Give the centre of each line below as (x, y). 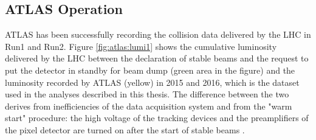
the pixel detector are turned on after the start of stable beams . (125, 129)
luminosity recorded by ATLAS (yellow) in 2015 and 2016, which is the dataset (152, 82)
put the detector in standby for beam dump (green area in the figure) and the (150, 70)
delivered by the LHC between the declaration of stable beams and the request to (157, 58)
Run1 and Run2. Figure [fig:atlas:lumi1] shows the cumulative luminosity (141, 46)
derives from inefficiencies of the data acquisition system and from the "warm (149, 106)
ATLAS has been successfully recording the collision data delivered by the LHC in (158, 34)
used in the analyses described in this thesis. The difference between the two (147, 94)
